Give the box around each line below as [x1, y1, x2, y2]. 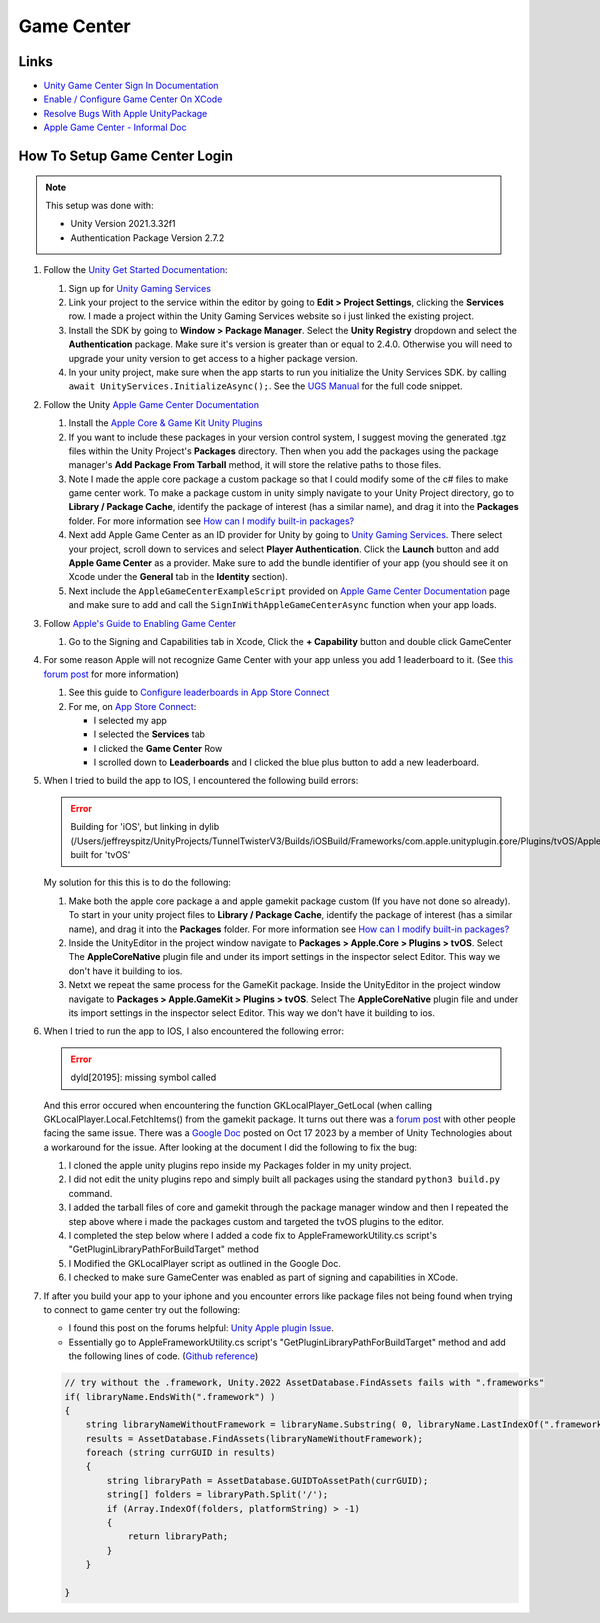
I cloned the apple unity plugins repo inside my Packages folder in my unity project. [68, 1160, 412, 1172]
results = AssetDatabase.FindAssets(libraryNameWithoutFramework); [85, 1433, 424, 1444]
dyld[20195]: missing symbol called [70, 1071, 217, 1084]
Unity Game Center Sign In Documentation [43, 80, 219, 92]
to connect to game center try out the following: [43, 1303, 241, 1315]
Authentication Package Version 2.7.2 [70, 231, 225, 244]
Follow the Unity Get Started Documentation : [43, 264, 229, 276]
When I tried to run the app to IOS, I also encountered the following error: [43, 1025, 345, 1037]
